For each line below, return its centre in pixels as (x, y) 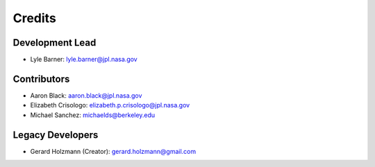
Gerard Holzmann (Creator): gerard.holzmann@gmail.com (113, 151)
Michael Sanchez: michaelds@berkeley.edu (93, 115)
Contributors (41, 79)
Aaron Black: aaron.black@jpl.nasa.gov (86, 95)
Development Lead (55, 43)
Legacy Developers (56, 135)
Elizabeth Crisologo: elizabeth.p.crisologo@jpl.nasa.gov (110, 105)
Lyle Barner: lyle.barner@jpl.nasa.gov (84, 60)
